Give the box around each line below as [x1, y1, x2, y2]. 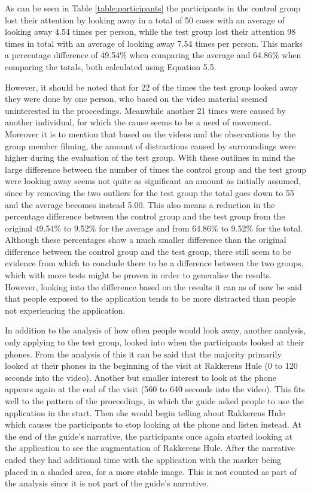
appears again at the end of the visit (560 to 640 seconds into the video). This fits [5, 383, 305, 395]
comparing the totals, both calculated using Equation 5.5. [5, 60, 217, 73]
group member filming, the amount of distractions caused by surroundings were [5, 139, 296, 152]
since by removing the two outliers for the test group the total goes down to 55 [5, 186, 294, 199]
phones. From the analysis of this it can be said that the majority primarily [5, 347, 282, 360]
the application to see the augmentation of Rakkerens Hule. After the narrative [5, 441, 295, 454]
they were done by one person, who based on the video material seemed [5, 92, 267, 105]
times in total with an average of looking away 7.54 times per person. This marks [5, 37, 303, 49]
